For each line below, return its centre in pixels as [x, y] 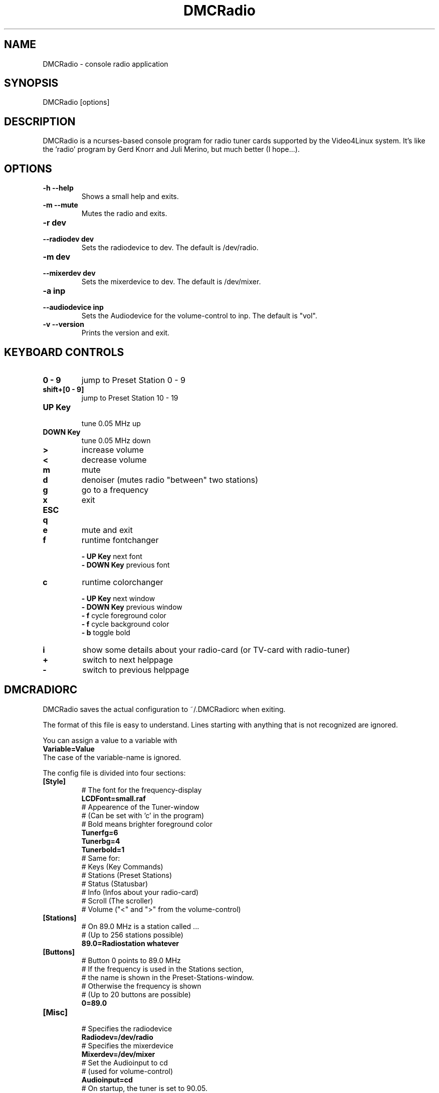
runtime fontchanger [120, 540]
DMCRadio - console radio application [105, 64]
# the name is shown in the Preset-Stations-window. [168, 977]
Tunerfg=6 [100, 832]
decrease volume [114, 460]
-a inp [54, 291]
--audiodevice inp [73, 307]
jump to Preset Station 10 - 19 [130, 398]
